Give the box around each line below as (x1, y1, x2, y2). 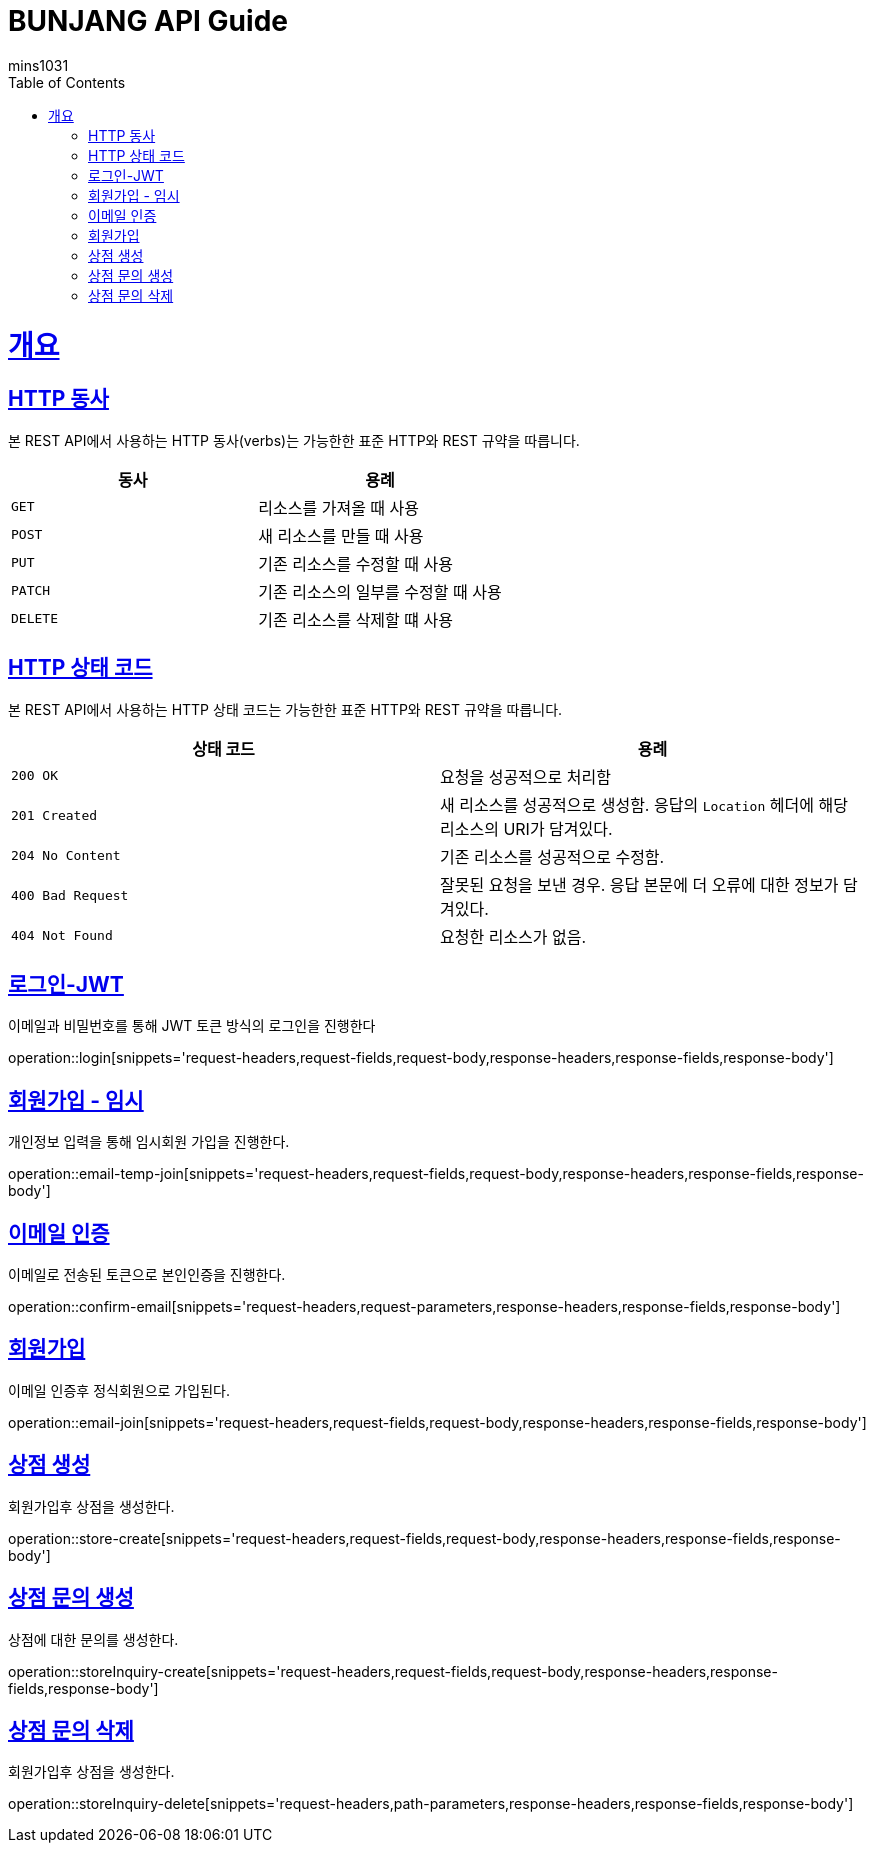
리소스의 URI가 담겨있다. (440, 818, 613, 839)
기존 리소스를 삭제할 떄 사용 (258, 609, 453, 630)
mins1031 (8, 56, 69, 74)
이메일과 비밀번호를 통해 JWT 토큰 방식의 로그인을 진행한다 (8, 1017, 376, 1035)
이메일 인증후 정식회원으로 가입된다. (8, 1381, 230, 1399)
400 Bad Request (11, 888, 129, 904)
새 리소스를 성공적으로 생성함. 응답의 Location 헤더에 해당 (440, 794, 848, 815)
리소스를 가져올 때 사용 (258, 497, 420, 518)
